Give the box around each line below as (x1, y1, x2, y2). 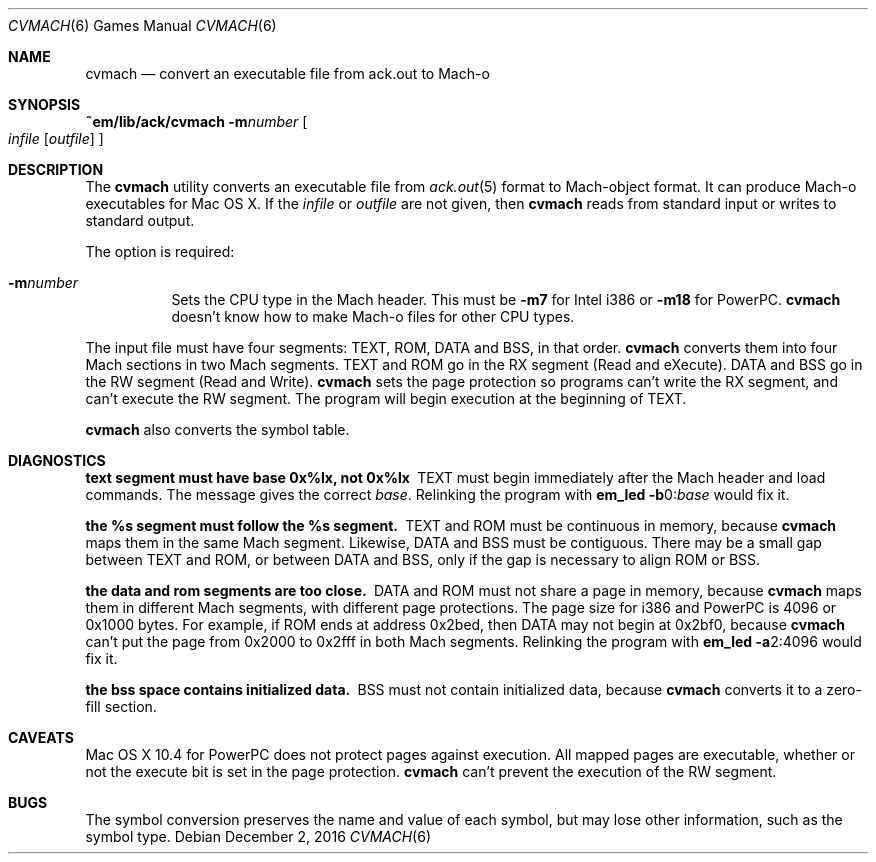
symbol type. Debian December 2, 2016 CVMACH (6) (85, 828, 432, 845)
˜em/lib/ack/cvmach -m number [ (85, 113, 308, 130)
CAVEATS (8, 729, 74, 746)
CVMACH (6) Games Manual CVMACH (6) (8, 17, 277, 34)
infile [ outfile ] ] (8, 130, 104, 147)
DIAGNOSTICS (8, 452, 106, 469)
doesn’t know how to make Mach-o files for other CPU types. (171, 308, 575, 325)
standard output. (85, 212, 195, 229)
